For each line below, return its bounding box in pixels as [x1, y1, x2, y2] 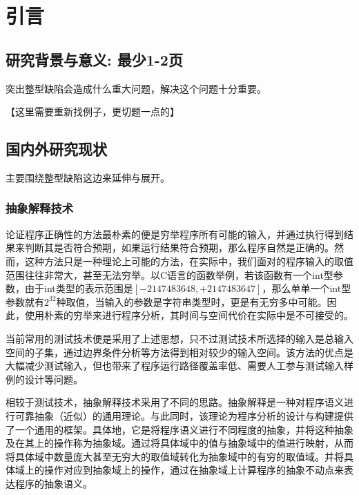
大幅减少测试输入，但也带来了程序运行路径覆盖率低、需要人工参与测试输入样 [6, 358, 353, 373]
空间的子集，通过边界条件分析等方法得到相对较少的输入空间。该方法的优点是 [6, 344, 353, 359]
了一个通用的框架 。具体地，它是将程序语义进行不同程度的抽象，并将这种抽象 [6, 422, 353, 436]
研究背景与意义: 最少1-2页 [6, 48, 183, 70]
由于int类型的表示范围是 [24, 281, 133, 295]
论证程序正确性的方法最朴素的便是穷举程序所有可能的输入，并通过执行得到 [6, 226, 344, 241]
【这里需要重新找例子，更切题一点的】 [6, 104, 179, 119]
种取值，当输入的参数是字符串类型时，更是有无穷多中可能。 [56, 294, 327, 309]
